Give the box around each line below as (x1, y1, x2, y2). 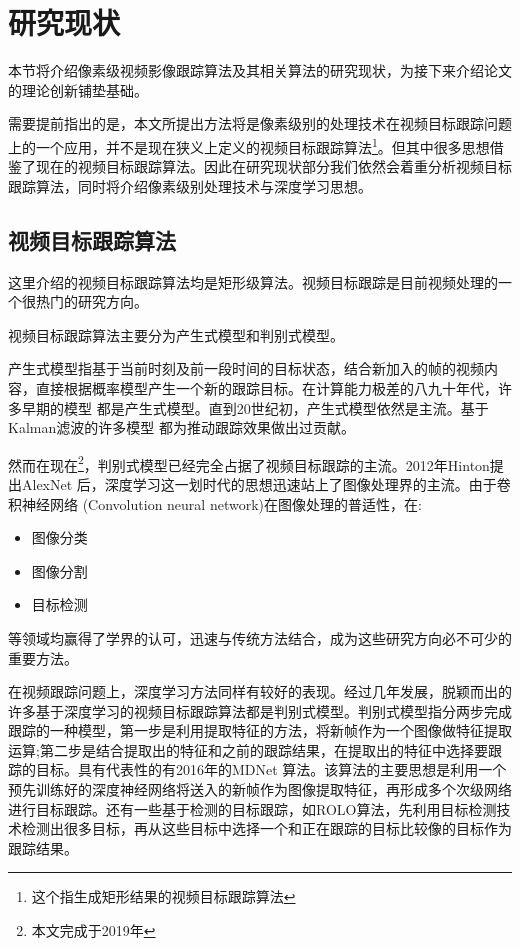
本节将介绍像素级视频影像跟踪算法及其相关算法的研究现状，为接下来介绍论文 (8, 60, 512, 81)
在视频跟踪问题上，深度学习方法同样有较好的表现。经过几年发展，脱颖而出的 (8, 681, 512, 702)
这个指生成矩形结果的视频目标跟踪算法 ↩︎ (31, 886, 296, 907)
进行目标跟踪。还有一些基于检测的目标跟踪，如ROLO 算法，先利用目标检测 (8, 798, 497, 819)
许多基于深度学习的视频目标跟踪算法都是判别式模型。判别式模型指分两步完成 (8, 700, 512, 721)
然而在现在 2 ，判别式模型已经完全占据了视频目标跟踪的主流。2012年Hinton (8, 451, 490, 475)
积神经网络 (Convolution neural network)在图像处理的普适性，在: (8, 493, 422, 514)
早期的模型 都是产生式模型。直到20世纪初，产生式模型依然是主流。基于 (21, 397, 489, 418)
